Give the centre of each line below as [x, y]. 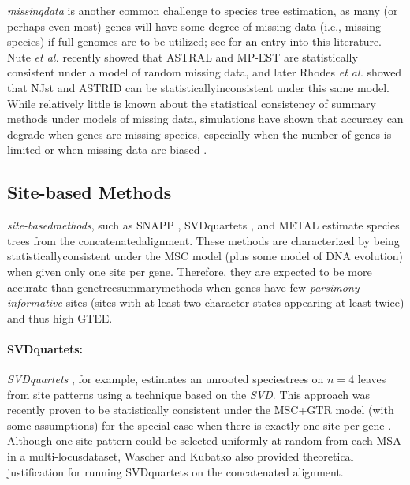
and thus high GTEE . [60, 317]
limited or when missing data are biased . [107, 149]
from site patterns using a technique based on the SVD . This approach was [188, 394]
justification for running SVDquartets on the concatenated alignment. [175, 471]
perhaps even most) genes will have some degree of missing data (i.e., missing [194, 26]
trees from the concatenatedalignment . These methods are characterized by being [203, 240]
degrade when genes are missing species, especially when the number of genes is [199, 134]
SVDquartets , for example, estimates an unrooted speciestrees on [166, 379]
